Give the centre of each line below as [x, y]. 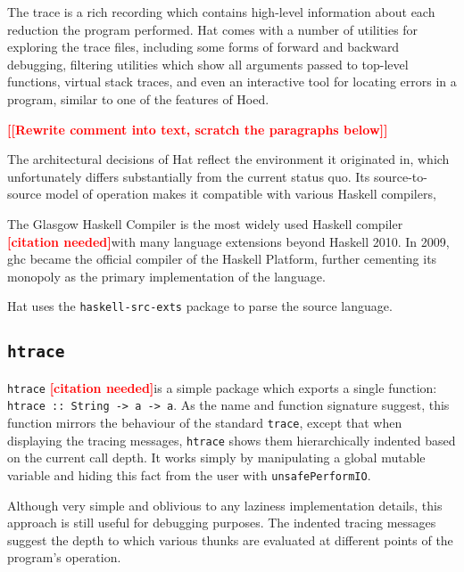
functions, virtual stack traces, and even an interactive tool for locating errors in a [232, 82]
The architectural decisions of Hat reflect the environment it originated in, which [228, 159]
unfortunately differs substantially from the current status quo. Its [189, 176]
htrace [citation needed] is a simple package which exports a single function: [222, 387]
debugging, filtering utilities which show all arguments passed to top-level [208, 64]
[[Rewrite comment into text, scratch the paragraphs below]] [198, 129]
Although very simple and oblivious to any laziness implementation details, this [225, 505]
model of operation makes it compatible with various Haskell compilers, [240, 194]
